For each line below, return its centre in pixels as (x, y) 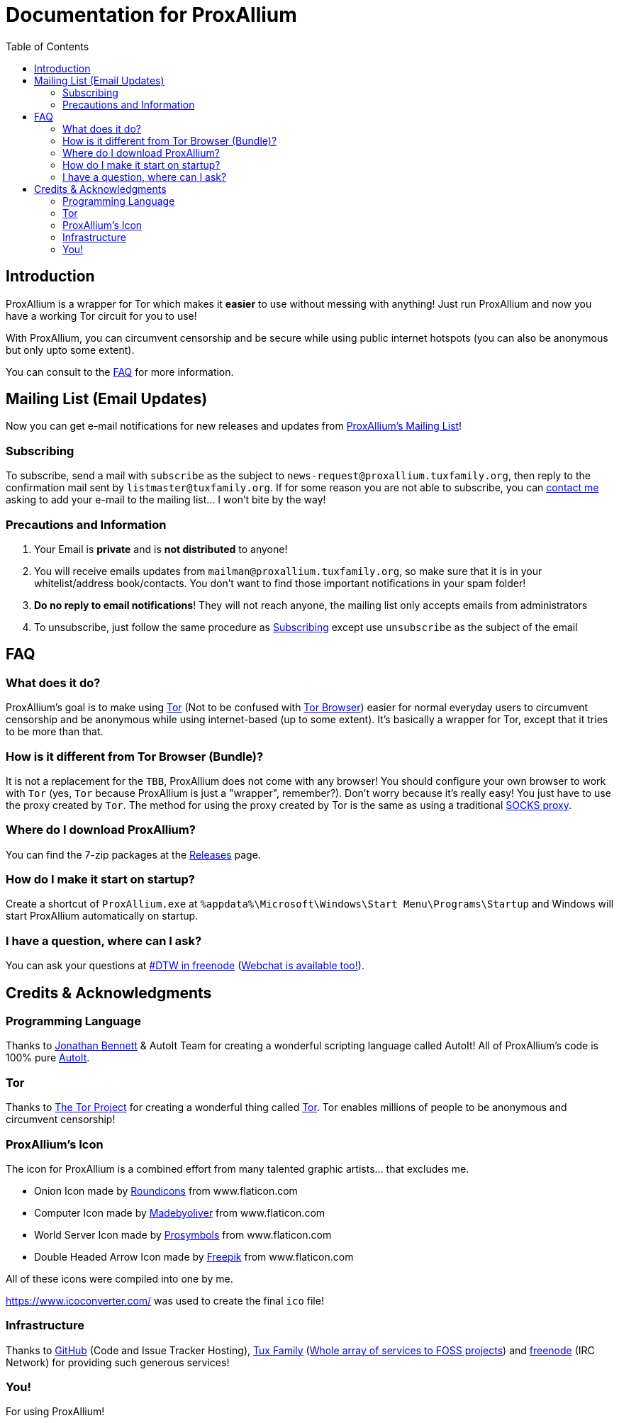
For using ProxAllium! (55, 1412)
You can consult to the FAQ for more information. (120, 372)
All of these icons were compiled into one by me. (119, 1278)
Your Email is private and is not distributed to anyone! (161, 549)
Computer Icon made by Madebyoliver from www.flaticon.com (180, 1212)
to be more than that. (55, 732)
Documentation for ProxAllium (151, 15)
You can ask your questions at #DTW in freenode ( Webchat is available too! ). (185, 966)
